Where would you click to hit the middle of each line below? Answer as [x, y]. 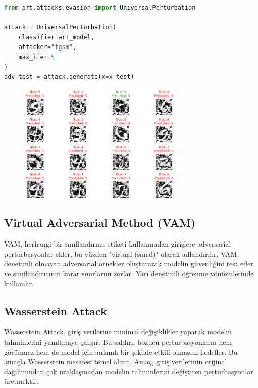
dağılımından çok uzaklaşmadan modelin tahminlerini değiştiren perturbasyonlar [129, 371]
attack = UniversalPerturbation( [60, 28]
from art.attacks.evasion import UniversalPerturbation [100, 8]
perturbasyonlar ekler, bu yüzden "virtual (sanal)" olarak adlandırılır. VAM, [122, 253]
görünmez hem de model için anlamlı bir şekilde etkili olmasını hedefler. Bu [121, 351]
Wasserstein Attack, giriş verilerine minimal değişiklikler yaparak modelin [118, 332]
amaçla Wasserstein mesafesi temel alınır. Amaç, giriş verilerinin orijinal [116, 361]
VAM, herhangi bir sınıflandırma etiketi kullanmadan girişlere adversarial [118, 244]
